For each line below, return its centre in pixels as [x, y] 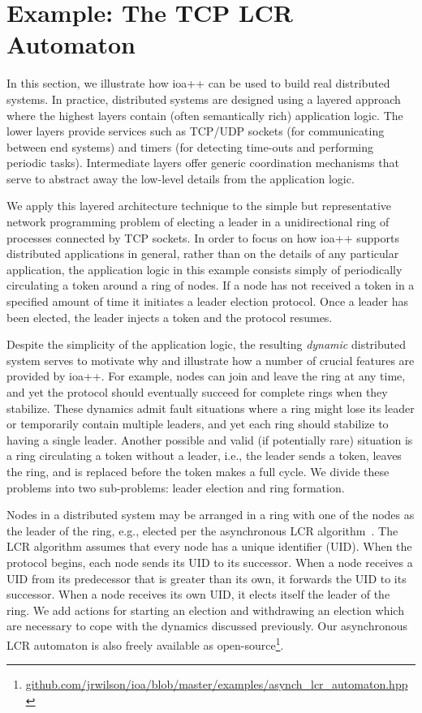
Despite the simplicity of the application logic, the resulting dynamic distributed [207, 344]
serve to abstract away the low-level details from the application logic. [181, 178]
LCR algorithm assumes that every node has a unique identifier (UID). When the [209, 546]
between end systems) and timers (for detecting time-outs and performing [190, 146]
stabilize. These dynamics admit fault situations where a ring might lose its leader [211, 408]
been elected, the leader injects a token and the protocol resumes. [170, 317]
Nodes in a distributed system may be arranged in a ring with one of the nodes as [211, 515]
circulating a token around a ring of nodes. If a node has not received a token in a [211, 285]
